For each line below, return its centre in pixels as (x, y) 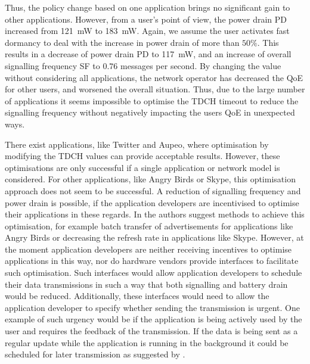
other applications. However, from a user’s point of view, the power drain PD (146, 19)
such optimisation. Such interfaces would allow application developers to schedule (154, 273)
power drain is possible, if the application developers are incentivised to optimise (152, 202)
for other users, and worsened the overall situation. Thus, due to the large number (155, 89)
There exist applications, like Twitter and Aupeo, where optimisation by (137, 144)
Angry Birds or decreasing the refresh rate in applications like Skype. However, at (154, 237)
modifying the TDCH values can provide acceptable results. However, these (142, 156)
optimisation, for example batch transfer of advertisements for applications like (149, 225)
